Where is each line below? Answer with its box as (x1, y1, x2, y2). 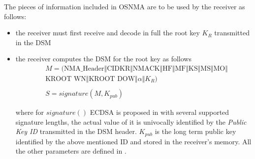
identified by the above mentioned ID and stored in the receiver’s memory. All (15, 136, 252, 146)
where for (15, 107, 44, 117)
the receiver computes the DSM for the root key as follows (15, 53, 191, 64)
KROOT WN (45, 76, 86, 83)
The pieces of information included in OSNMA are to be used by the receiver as (4, 1, 245, 11)
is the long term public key (155, 126, 236, 136)
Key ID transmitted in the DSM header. (15, 126, 137, 136)
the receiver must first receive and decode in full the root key (15, 27, 200, 38)
